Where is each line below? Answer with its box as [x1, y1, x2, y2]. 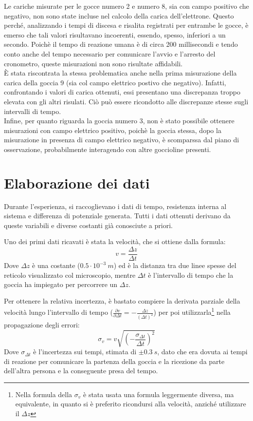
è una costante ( [32, 260, 80, 270]
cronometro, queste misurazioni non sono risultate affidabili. [4, 58, 183, 68]
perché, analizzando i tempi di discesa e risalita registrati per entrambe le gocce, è [4, 20, 249, 30]
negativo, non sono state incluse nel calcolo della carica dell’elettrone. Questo [4, 10, 234, 20]
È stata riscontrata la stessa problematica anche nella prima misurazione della [4, 68, 237, 78]
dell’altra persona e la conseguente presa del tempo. [4, 365, 158, 376]
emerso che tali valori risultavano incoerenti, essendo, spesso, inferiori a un [4, 29, 226, 39]
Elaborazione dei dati [4, 172, 150, 192]
